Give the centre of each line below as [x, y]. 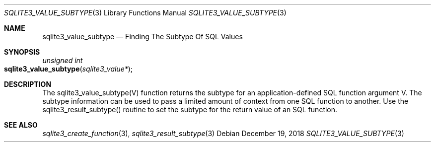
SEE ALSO [21, 125]
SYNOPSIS [22, 52]
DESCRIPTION [28, 84]
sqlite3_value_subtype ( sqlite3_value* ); [69, 69]
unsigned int [63, 60]
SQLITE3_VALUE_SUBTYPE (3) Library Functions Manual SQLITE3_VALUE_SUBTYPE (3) [145, 13]
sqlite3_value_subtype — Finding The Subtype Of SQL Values [143, 36]
